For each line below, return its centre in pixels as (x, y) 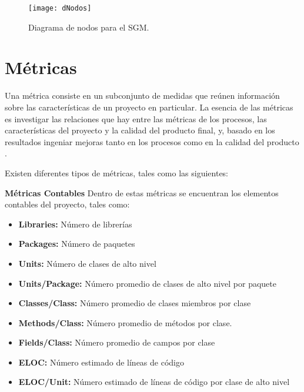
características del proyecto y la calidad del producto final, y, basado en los (140, 130)
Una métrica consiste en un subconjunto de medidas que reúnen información (142, 96)
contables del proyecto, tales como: (67, 204)
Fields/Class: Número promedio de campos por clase (117, 342)
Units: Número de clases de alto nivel (87, 263)
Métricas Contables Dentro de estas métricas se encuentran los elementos (142, 192)
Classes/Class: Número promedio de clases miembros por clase (135, 303)
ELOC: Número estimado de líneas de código (101, 362)
